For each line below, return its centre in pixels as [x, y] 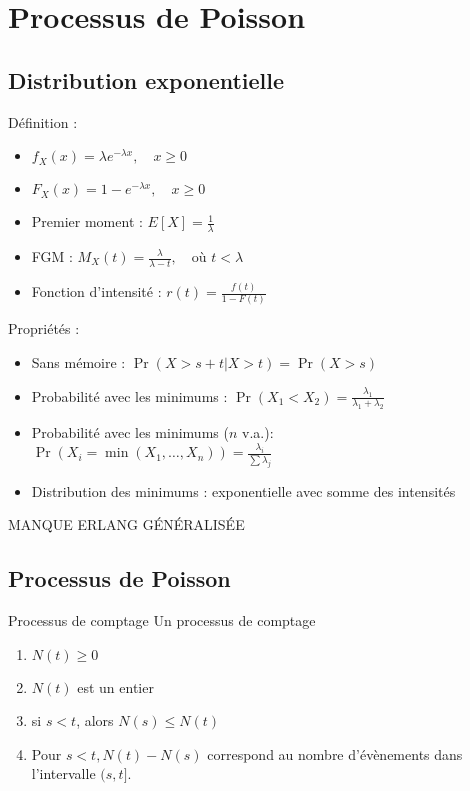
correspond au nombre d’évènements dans [335, 753]
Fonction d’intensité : [96, 291]
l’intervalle [63, 773]
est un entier [115, 686]
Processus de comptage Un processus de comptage [162, 619]
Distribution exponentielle [146, 79]
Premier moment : [87, 221]
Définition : [43, 121]
